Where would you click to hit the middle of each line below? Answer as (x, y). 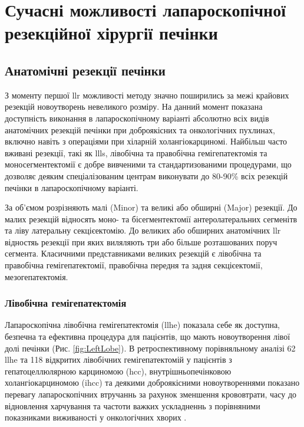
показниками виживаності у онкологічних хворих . (96, 417)
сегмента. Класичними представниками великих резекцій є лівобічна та (133, 253)
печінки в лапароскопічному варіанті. (72, 187)
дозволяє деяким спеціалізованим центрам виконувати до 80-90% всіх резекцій (146, 175)
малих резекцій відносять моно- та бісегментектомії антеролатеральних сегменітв (151, 219)
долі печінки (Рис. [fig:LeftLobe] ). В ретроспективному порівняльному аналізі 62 (150, 348)
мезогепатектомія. (37, 276)
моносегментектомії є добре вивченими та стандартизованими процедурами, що (148, 164)
